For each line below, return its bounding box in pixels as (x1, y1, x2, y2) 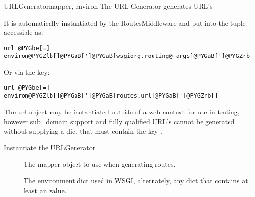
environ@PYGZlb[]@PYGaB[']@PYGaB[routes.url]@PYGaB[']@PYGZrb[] (4, 92, 218, 100)
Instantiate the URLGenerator (4, 142, 96, 152)
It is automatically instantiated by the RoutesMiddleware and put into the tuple (4, 17, 246, 28)
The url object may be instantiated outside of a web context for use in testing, (4, 107, 240, 116)
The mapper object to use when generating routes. (24, 159, 176, 169)
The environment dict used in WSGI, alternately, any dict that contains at (24, 175, 248, 185)
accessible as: (4, 27, 43, 37)
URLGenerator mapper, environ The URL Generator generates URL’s (4, 1, 213, 11)
